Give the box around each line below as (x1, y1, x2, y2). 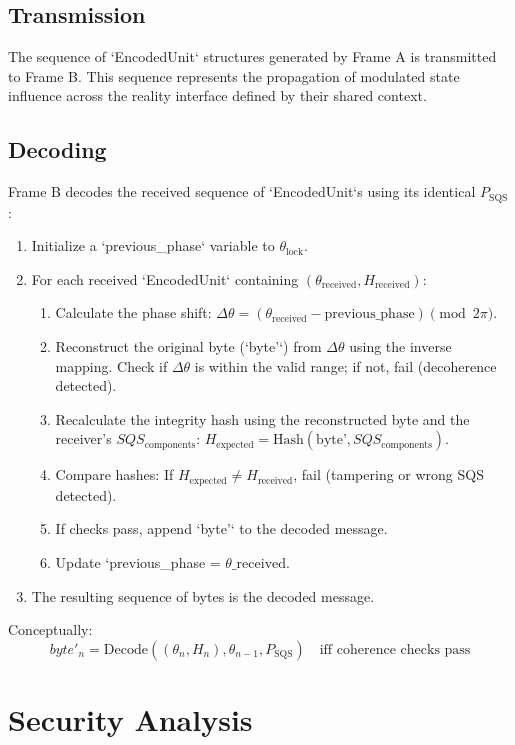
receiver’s (55, 428, 112, 449)
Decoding (8, 134, 107, 165)
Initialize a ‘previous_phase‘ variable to (31, 235, 275, 256)
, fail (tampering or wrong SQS (293, 464, 484, 485)
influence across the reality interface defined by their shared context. (8, 85, 427, 106)
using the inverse (349, 336, 452, 357)
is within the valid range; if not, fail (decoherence (194, 355, 497, 376)
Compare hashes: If (55, 464, 174, 485)
